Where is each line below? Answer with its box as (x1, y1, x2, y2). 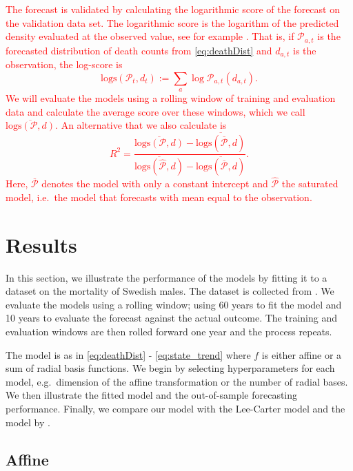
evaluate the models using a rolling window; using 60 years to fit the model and (6, 297, 342, 311)
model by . (6, 415, 50, 429)
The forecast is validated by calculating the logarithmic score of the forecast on (6, 2, 340, 16)
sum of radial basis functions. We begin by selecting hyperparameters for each (6, 361, 335, 375)
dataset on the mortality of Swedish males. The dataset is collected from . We (6, 284, 334, 298)
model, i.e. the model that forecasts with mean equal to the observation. (6, 189, 312, 204)
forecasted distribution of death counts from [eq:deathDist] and (6, 43, 272, 57)
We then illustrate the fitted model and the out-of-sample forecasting (6, 388, 298, 402)
